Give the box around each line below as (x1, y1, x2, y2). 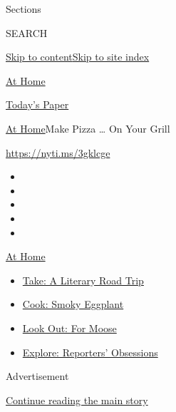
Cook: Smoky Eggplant (22, 297, 124, 311)
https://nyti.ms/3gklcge (6, 145, 110, 160)
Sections (6, 1, 41, 16)
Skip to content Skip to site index (6, 49, 150, 64)
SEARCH (6, 25, 48, 40)
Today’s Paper (6, 97, 69, 112)
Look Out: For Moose (22, 320, 117, 335)
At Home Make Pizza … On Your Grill (6, 120, 170, 135)
